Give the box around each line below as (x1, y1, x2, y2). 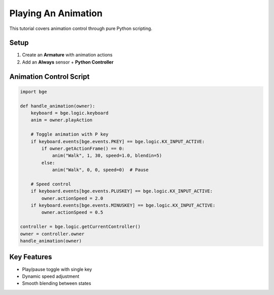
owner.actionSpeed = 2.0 (41, 195, 104, 201)
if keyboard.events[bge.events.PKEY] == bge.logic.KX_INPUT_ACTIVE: (30, 139, 205, 144)
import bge (20, 89, 47, 94)
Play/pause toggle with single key (22, 266, 92, 272)
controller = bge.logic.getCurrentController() (20, 224, 141, 230)
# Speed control (30, 181, 71, 187)
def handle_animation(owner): (20, 103, 95, 109)
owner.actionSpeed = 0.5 (41, 210, 104, 215)
